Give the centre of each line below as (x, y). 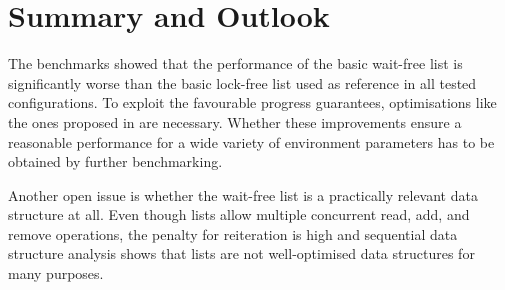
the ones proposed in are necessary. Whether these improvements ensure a (235, 121)
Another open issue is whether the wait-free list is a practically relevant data (243, 194)
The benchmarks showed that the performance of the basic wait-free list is (235, 63)
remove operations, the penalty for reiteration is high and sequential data (233, 233)
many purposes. (56, 273)
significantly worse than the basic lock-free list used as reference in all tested (242, 82)
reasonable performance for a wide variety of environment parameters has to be (251, 141)
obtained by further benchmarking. (115, 161)
